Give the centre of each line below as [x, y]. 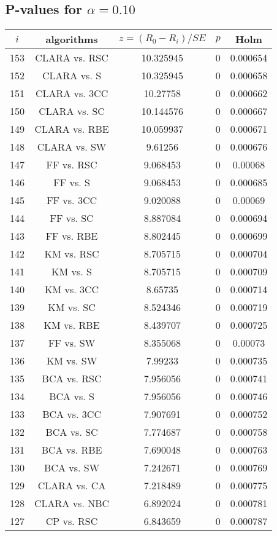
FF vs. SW [72, 343]
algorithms [72, 39]
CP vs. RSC [72, 521]
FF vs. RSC [72, 165]
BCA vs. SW [72, 468]
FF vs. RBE [72, 236]
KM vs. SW [72, 361]
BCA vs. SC [72, 432]
